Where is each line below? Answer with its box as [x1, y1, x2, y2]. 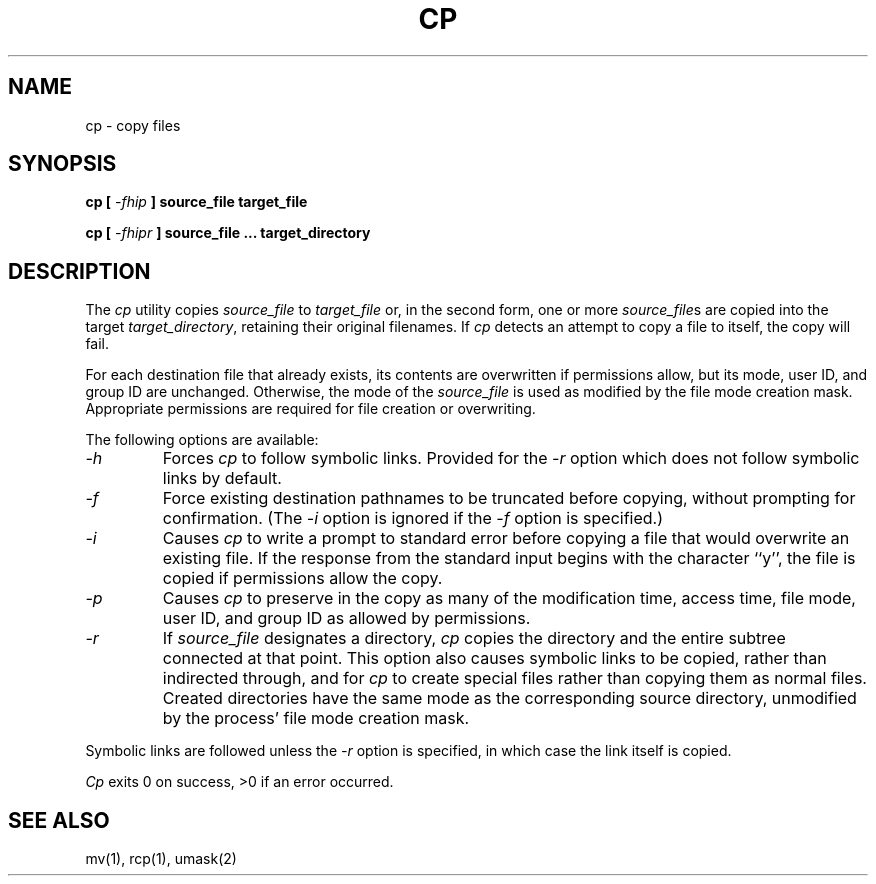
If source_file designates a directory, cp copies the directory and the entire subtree [162, 628, 786, 649]
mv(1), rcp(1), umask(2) [85, 850, 237, 868]
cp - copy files [85, 116, 181, 134]
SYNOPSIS [8, 151, 117, 177]
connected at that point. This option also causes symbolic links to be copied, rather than [162, 648, 827, 669]
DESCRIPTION [8, 258, 151, 284]
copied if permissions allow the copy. [162, 568, 443, 589]
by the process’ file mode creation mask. [162, 708, 470, 729]
